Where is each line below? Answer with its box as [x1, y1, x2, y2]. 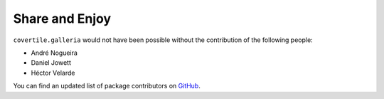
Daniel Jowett [31, 58, 71, 67]
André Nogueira [31, 48, 78, 57]
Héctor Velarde [31, 68, 75, 77]
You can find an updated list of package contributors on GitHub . [13, 82, 201, 90]
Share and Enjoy [13, 11, 112, 26]
